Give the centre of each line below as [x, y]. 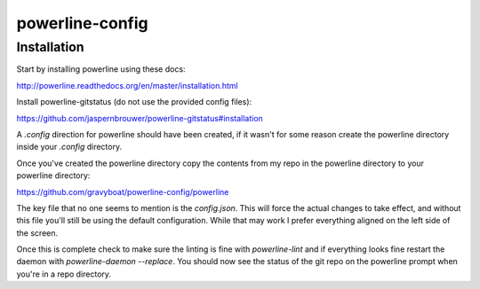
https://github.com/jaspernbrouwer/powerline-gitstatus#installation [140, 118]
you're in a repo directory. [64, 274]
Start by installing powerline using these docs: [101, 69]
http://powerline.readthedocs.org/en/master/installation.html [128, 85]
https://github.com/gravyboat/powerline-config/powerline [123, 191]
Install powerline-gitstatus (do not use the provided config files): [134, 102]
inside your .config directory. [69, 147]
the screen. [37, 233]
